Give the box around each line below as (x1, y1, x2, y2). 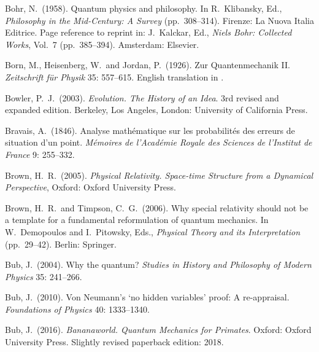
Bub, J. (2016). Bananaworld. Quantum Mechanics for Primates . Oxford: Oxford (5, 323, 312, 336)
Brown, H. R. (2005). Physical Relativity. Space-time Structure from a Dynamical (5, 168, 313, 181)
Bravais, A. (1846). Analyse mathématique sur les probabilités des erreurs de (5, 123, 295, 136)
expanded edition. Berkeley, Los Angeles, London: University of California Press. (5, 103, 308, 116)
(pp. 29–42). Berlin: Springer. (5, 237, 117, 250)
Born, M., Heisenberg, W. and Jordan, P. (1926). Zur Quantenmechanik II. (5, 58, 290, 71)
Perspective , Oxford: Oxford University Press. (5, 181, 177, 194)
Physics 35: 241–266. (5, 270, 82, 283)
